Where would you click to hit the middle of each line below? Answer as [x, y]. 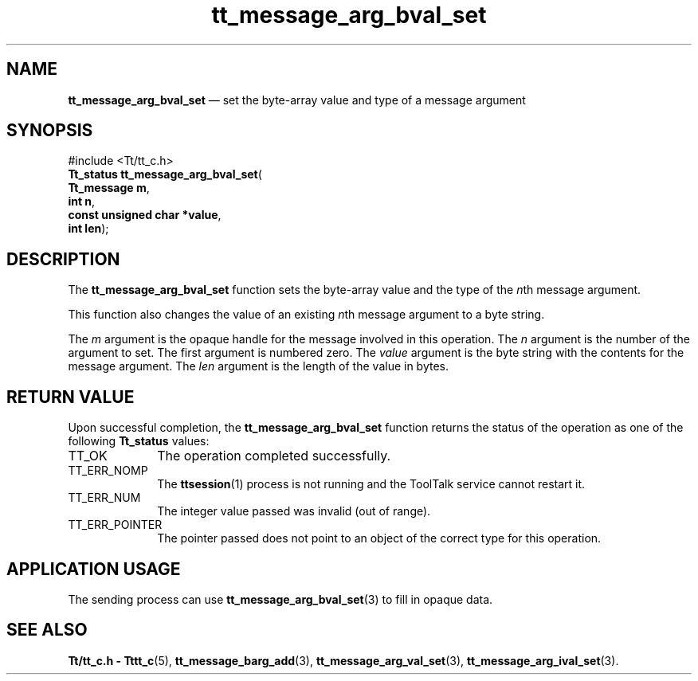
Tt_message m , [109, 188]
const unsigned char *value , [145, 215]
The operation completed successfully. [274, 456]
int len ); [88, 229]
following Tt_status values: [139, 441]
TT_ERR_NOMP [108, 471]
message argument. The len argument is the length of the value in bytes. [259, 366]
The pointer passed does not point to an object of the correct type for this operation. [379, 538]
